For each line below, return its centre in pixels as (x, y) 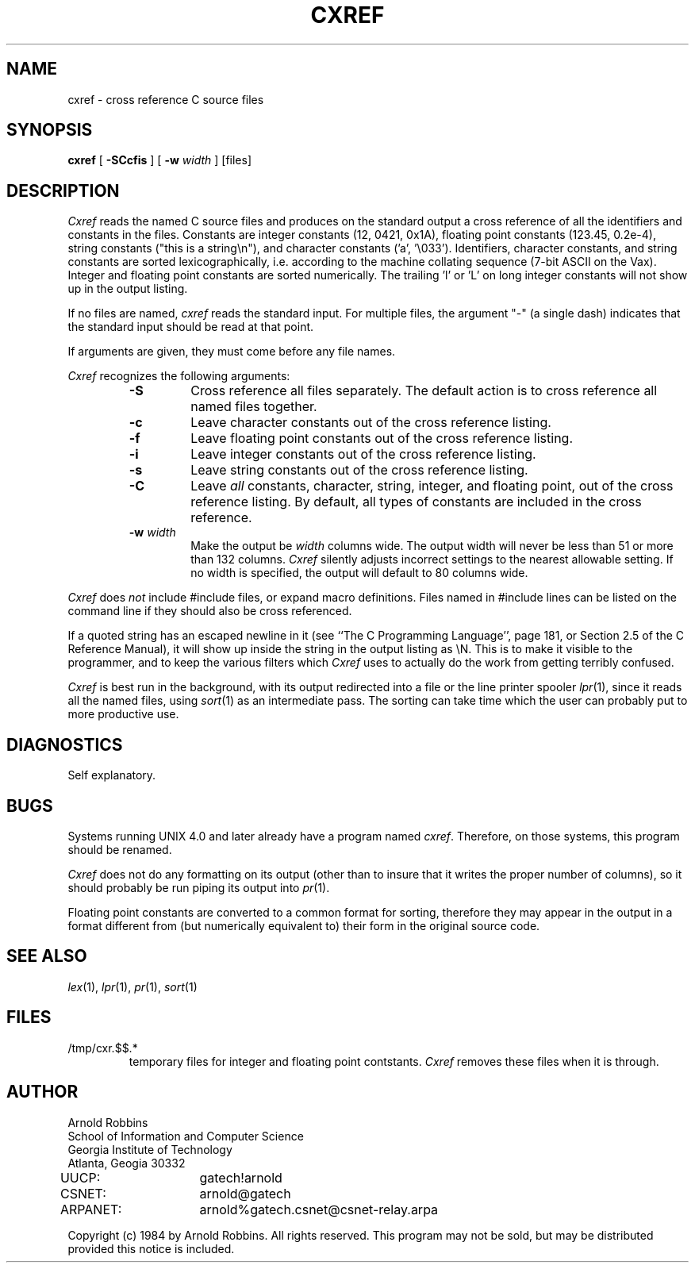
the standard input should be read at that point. (191, 327)
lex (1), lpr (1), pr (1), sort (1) (132, 986)
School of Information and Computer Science (186, 1136)
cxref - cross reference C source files (166, 99)
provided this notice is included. (151, 1248)
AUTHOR (42, 1092)
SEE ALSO (47, 956)
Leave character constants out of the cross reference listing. (371, 423)
